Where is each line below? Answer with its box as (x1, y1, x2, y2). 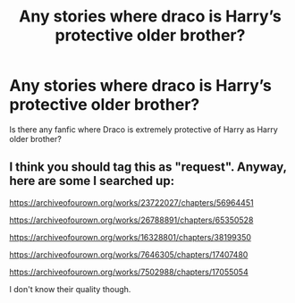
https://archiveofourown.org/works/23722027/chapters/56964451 (9, 197, 254, 207)
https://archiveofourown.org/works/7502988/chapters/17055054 (9, 266, 249, 277)
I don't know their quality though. (9, 283, 131, 294)
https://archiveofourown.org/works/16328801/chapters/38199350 (9, 231, 252, 242)
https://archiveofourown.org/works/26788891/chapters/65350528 (9, 215, 254, 225)
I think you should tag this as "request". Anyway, (9, 159, 288, 175)
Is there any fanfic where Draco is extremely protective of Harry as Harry (9, 123, 279, 135)
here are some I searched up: (9, 173, 175, 189)
